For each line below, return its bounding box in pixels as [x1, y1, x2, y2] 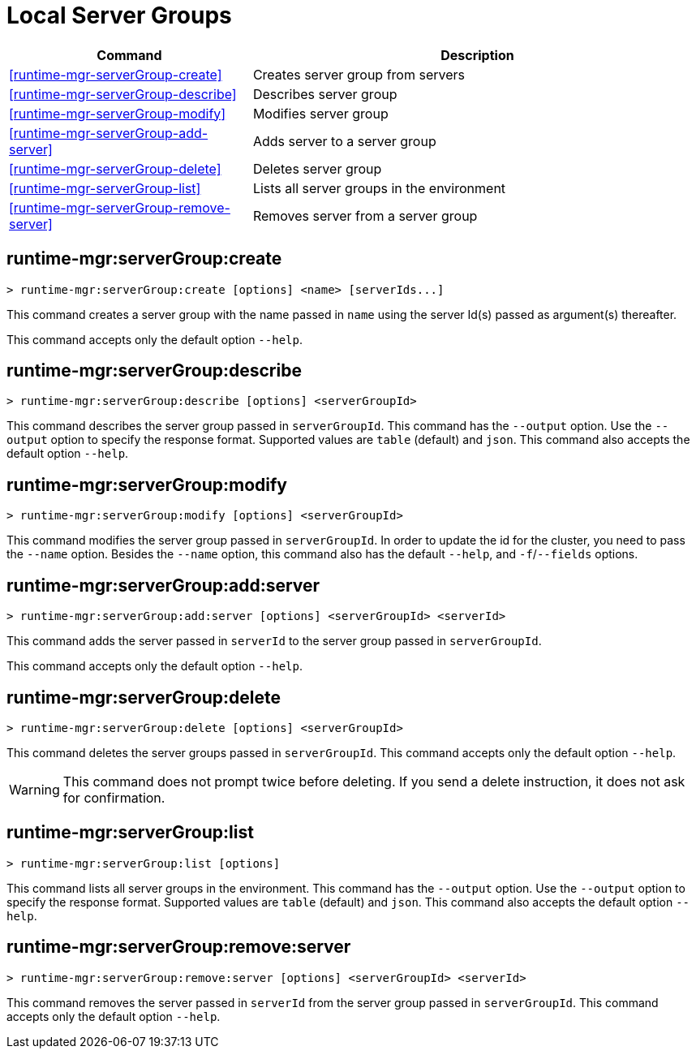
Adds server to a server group [252, 132, 436, 149]
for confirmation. [62, 789, 165, 806]
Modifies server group [252, 105, 389, 122]
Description [440, 46, 514, 63]
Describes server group [252, 85, 397, 102]
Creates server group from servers [252, 66, 465, 83]
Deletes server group [252, 160, 382, 177]
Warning [9, 781, 60, 798]
